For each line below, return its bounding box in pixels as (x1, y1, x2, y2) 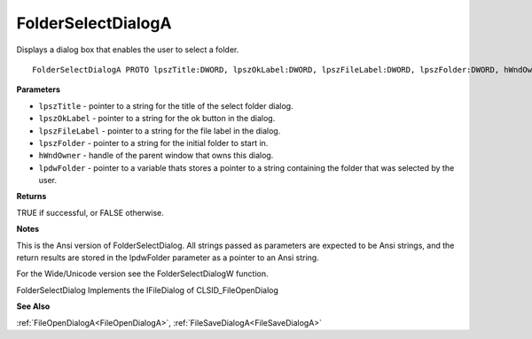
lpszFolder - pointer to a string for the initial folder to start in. (38, 137, 269, 148)
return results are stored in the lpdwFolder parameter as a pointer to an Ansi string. (16, 252, 319, 263)
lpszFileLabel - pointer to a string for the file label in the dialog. (38, 125, 281, 136)
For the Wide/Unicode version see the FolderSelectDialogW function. (16, 268, 270, 279)
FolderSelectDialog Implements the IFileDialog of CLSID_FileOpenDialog (16, 284, 279, 296)
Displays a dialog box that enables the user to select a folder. (16, 44, 239, 55)
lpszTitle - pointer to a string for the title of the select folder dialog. (38, 100, 293, 111)
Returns (16, 191, 47, 202)
